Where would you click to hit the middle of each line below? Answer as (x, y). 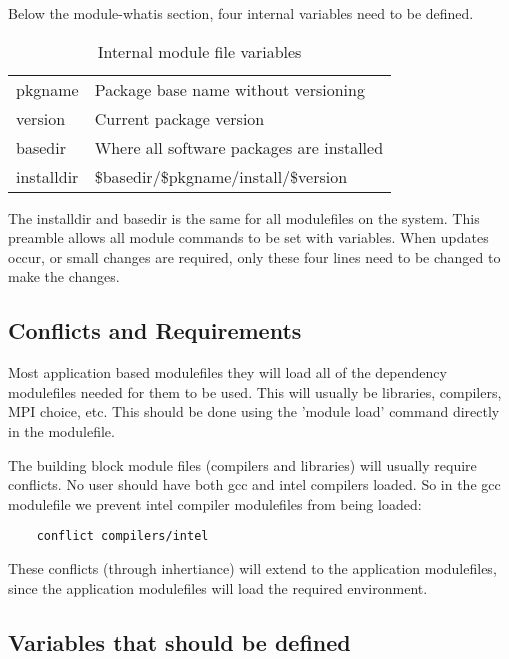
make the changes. (64, 276)
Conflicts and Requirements (155, 330)
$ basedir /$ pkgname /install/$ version (221, 176)
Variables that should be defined (179, 641)
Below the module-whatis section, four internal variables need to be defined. (241, 13)
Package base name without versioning (229, 89)
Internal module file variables (199, 51)
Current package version (179, 118)
